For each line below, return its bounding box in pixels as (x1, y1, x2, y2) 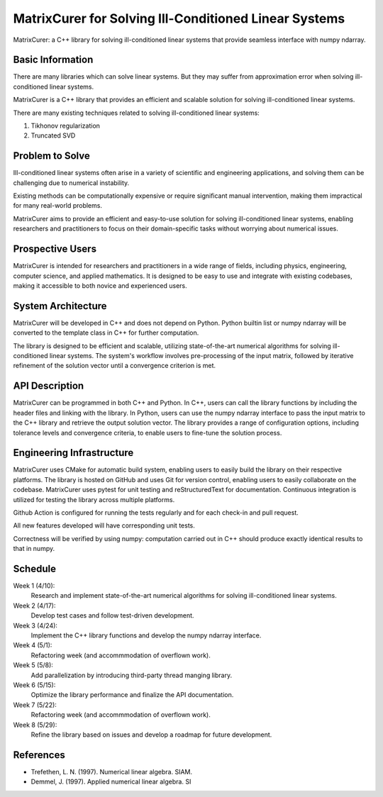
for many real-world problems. (13, 201, 103, 210)
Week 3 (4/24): (13, 621, 58, 630)
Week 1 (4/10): (13, 581, 55, 590)
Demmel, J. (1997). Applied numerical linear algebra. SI (30, 777, 191, 786)
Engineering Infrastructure (13, 447, 134, 459)
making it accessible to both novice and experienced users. (13, 281, 187, 290)
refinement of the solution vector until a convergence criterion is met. (13, 362, 216, 370)
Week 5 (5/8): (13, 661, 53, 669)
